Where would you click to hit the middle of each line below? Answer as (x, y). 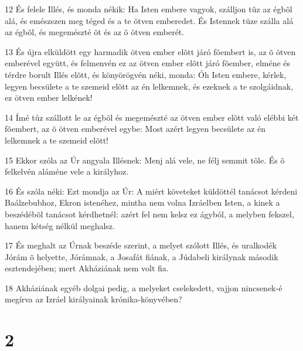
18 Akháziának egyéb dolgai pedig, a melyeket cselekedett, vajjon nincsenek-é (144, 287)
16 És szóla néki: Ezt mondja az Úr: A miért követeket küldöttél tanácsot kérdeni (151, 191)
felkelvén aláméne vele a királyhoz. (67, 171)
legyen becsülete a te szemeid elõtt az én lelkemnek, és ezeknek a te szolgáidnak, (149, 86)
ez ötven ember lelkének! (49, 98)
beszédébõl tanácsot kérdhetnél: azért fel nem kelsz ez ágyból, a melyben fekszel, (149, 214)
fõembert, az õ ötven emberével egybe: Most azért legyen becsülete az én (135, 129)
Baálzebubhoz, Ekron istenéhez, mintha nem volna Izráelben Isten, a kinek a (142, 202)
